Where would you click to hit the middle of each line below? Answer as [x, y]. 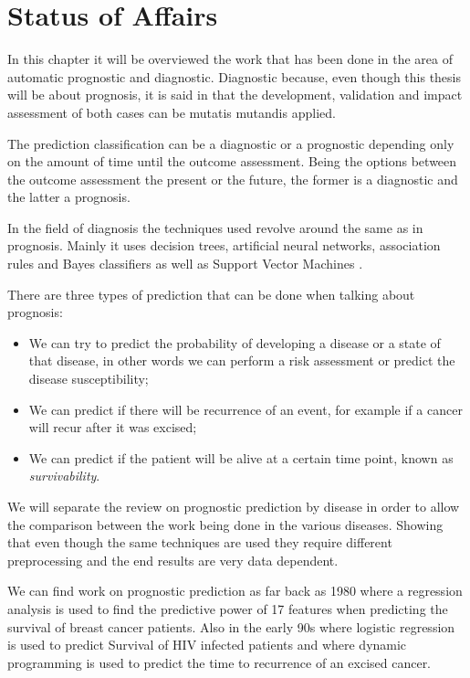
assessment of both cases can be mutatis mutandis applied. [172, 112]
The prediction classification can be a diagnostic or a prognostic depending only [231, 143]
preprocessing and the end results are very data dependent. [173, 560]
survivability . [64, 476]
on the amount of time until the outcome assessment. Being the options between [232, 161]
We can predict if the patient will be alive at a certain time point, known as [241, 457]
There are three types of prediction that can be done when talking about [211, 294]
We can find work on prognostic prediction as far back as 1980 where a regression [235, 591]
